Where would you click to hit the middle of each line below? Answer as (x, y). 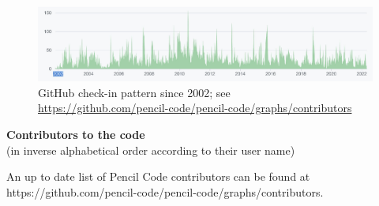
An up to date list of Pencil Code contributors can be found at (158, 176)
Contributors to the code (76, 135)
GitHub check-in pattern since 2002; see (134, 92)
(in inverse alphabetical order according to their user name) (151, 150)
